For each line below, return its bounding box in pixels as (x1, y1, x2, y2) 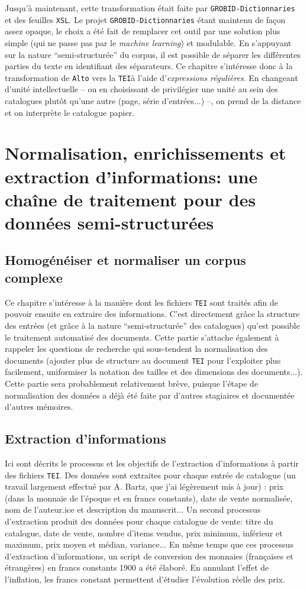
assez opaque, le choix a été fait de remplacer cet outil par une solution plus (5, 25, 280, 37)
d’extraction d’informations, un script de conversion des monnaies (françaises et (5, 549, 293, 562)
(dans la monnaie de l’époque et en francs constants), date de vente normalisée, (5, 491, 293, 504)
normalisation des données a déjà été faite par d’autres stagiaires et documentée (5, 389, 295, 401)
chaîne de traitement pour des (5, 187, 256, 211)
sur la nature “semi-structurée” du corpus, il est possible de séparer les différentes (5, 48, 300, 60)
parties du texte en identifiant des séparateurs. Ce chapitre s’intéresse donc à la (5, 60, 293, 72)
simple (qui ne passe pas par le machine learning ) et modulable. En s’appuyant (5, 36, 292, 48)
